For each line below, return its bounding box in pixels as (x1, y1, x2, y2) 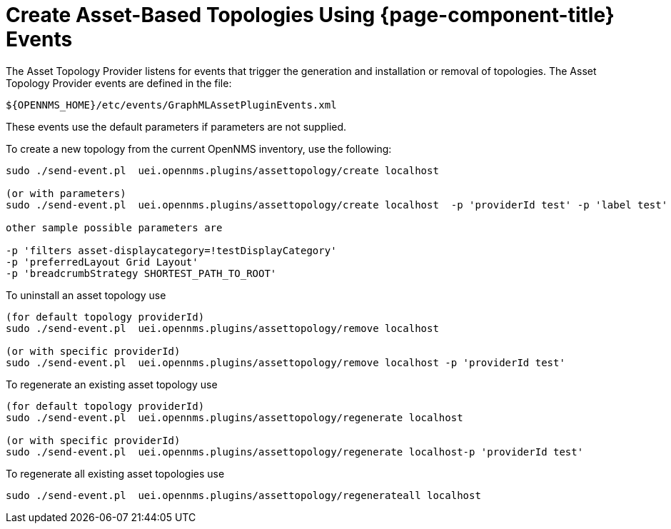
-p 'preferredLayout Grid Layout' (6, 256, 198, 268)
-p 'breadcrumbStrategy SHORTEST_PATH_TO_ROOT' (6, 267, 277, 279)
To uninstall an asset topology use (6, 288, 166, 301)
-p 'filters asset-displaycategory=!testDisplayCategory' (6, 244, 337, 256)
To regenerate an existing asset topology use (6, 378, 218, 391)
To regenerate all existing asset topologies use (6, 467, 225, 480)
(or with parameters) (6, 187, 126, 199)
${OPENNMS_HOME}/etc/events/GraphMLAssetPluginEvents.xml (6, 99, 337, 111)
